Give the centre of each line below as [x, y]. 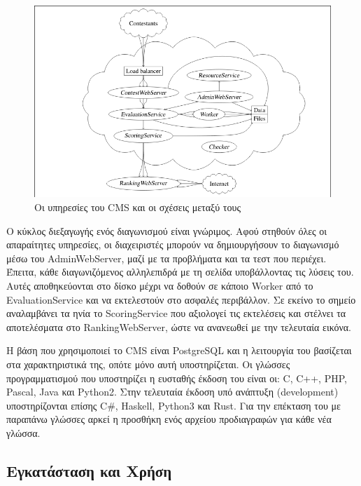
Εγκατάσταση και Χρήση [89, 470]
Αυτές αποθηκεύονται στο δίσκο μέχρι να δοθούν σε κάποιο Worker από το [160, 285]
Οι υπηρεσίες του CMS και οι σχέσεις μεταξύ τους [137, 207]
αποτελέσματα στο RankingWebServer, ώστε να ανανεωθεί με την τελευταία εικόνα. [179, 326]
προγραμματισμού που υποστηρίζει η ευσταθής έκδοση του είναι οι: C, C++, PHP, [177, 378]
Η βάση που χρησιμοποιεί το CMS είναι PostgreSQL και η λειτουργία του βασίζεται [179, 350]
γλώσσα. [23, 432]
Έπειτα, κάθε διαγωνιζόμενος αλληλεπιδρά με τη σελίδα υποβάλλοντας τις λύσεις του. [180, 272]
